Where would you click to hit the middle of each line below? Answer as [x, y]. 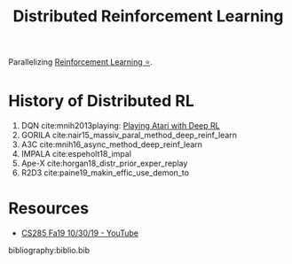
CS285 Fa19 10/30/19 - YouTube [80, 233]
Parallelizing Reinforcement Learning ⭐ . [80, 62]
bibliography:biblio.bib [49, 251]
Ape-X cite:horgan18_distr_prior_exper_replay [104, 163]
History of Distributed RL [101, 101]
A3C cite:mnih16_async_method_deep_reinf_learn [112, 144]
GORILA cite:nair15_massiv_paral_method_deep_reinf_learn [129, 136]
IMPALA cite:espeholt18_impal [76, 154]
